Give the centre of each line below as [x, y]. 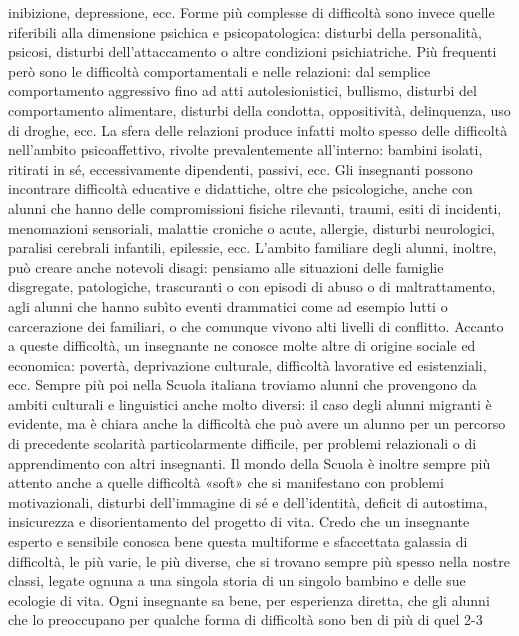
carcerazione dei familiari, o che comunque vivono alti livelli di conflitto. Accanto [256, 325]
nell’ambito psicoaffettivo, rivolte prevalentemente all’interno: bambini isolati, [245, 149]
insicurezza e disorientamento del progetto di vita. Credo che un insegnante [239, 521]
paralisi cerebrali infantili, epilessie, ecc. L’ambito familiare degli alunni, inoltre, [252, 247]
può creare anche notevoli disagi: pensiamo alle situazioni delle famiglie [226, 266]
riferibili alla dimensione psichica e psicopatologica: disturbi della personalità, [245, 31]
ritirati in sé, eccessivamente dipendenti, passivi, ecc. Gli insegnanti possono [240, 168]
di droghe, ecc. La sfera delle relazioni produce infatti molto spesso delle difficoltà [258, 129]
